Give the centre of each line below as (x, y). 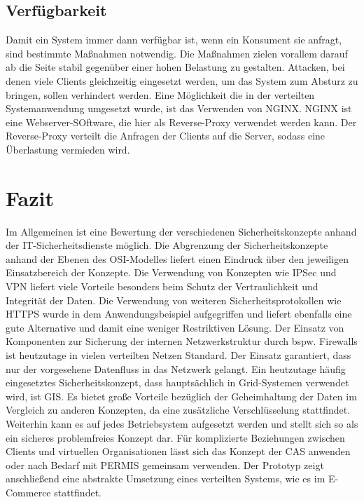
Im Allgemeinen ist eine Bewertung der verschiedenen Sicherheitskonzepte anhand (181, 231)
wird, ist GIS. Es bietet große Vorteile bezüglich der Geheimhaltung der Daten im (181, 396)
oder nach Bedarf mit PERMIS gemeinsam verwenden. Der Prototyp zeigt (165, 464)
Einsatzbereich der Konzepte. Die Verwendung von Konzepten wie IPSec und (171, 272)
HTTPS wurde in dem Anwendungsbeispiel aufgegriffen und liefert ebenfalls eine (179, 314)
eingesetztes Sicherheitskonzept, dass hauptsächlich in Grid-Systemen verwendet (177, 382)
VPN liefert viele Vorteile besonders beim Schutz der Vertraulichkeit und (162, 286)
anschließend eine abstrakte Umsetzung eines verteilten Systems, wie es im (166, 479)
